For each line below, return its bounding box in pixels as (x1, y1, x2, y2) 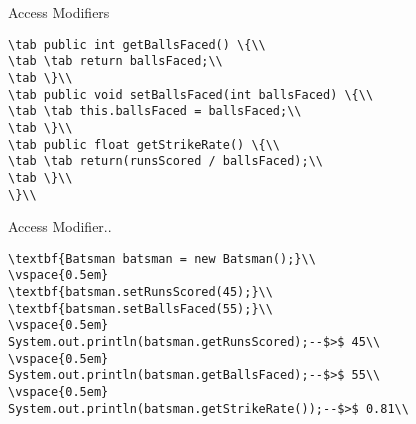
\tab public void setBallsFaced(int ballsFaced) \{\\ (8, 87, 374, 102)
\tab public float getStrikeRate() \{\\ (8, 137, 281, 152)
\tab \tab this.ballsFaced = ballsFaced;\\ (8, 104, 302, 119)
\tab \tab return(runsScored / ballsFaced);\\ (8, 154, 323, 169)
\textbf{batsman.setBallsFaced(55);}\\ (8, 301, 273, 316)
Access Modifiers (8, 2, 110, 22)
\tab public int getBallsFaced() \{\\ (8, 37, 266, 52)
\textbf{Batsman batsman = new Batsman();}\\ (8, 251, 316, 266)
